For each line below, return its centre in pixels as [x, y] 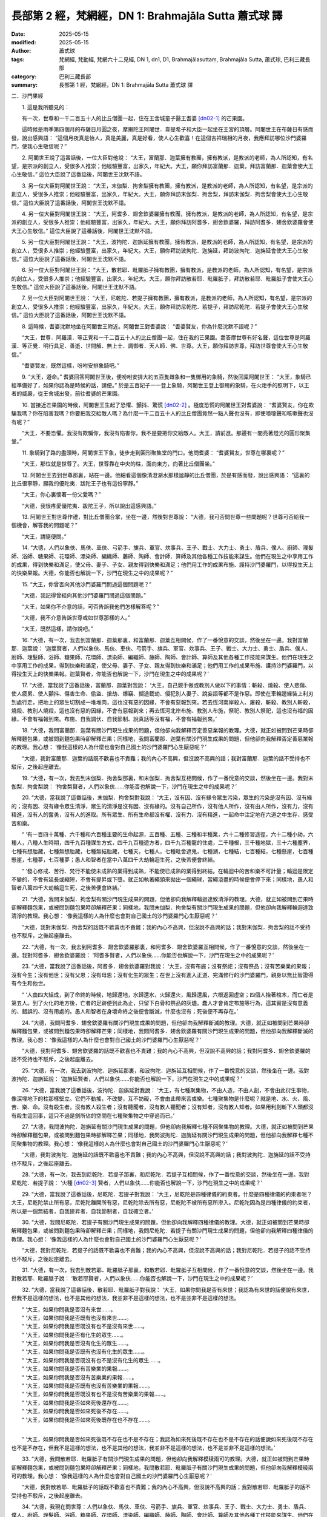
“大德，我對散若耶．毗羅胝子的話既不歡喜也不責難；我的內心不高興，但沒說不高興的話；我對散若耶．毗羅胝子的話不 [166, 1487]
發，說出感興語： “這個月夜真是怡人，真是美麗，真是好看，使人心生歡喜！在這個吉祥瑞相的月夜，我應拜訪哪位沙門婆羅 [159, 138]
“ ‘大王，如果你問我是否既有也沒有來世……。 [77, 1317]
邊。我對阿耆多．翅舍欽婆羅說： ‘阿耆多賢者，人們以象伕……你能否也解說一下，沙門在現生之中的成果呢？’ [143, 955]
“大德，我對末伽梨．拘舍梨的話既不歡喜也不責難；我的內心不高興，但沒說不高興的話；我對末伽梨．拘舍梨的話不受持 [166, 927]
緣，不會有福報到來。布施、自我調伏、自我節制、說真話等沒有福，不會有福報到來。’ [114, 719]
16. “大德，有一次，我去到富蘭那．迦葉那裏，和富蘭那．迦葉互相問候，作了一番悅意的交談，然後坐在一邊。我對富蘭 [165, 640]
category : [24, 76]
